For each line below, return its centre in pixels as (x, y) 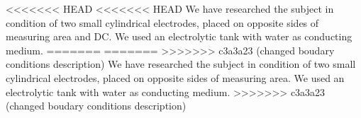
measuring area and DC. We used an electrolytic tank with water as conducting (179, 36)
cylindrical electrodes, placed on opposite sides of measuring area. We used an (175, 77)
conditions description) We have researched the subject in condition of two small (181, 64)
